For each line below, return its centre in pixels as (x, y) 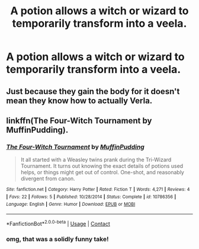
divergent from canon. (48, 178)
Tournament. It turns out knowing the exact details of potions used (102, 166)
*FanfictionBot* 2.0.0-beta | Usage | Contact (58, 223)
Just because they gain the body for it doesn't (93, 91)
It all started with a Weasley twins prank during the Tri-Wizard (96, 160)
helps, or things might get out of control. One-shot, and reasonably (102, 173)
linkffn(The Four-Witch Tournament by (79, 121)
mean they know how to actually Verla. (79, 100)
